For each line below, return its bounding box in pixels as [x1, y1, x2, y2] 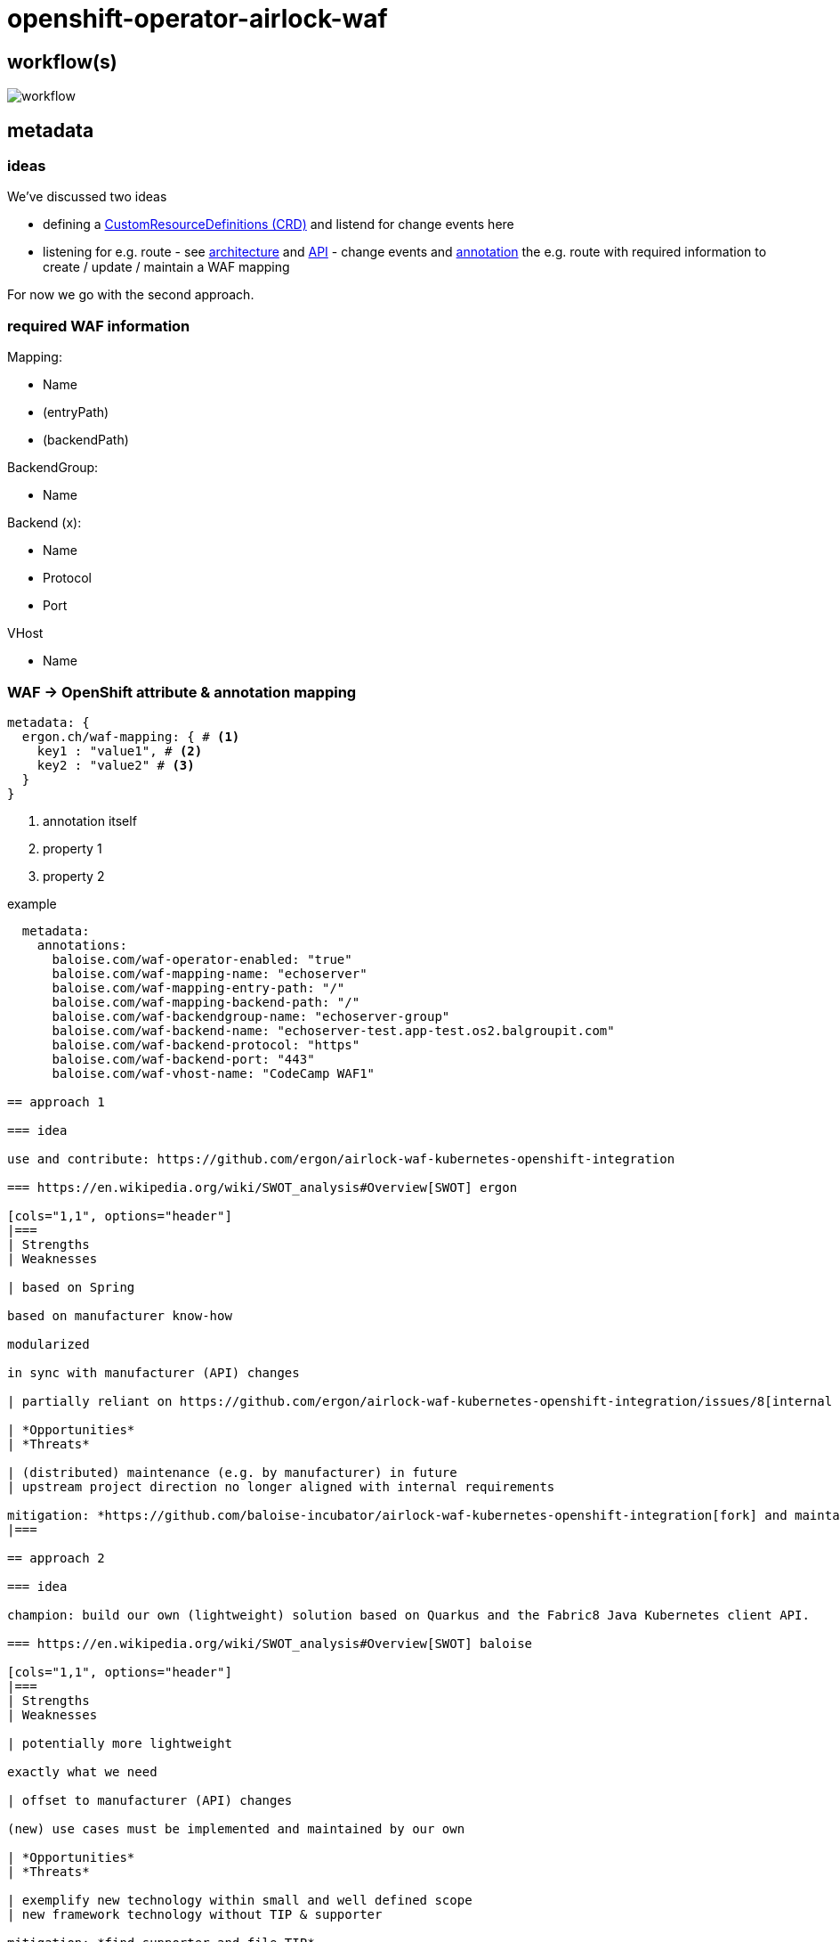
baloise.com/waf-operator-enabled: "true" [52, 951, 352, 967]
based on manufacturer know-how [7, 1308, 232, 1323]
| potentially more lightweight [7, 1735, 232, 1750]
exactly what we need [7, 1764, 157, 1779]
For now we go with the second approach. [7, 287, 254, 303]
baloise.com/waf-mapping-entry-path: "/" [52, 980, 345, 995]
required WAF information [7, 316, 190, 335]
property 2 [43, 868, 105, 884]
